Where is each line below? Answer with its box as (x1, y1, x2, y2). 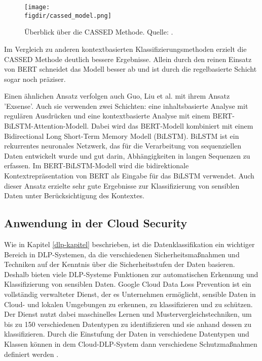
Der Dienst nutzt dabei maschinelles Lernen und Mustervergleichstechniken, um (4, 309, 252, 319)
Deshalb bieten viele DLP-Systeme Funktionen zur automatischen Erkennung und (4, 268, 258, 279)
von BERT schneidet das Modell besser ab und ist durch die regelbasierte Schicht (4, 64, 257, 74)
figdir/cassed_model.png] (24, 12, 111, 19)
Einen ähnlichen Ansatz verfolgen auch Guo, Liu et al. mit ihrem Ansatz (4, 91, 230, 101)
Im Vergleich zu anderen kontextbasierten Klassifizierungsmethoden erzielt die (4, 43, 247, 54)
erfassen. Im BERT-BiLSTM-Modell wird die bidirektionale (4, 160, 189, 171)
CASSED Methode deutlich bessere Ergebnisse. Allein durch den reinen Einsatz (4, 53, 252, 64)
